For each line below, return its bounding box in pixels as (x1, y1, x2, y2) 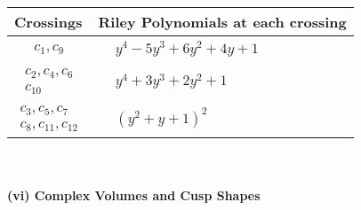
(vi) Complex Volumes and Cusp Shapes (7, 186, 261, 205)
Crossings (14, 12, 83, 32)
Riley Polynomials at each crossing (98, 12, 347, 32)
